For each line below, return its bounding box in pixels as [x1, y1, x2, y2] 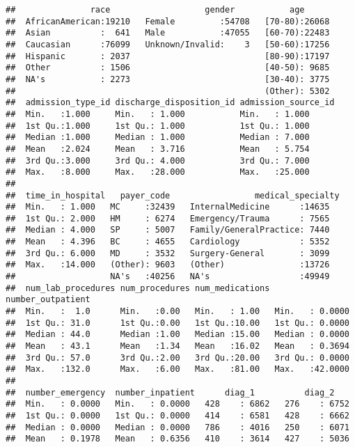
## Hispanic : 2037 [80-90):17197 [6, 51, 330, 61]
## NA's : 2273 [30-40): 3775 [6, 74, 330, 84]
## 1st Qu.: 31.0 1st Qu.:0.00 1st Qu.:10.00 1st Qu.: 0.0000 [6, 317, 349, 328]
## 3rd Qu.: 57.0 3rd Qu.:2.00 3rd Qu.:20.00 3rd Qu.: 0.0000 [6, 352, 349, 363]
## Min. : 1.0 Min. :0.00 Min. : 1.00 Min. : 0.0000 [6, 306, 349, 317]
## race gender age [6, 5, 305, 15]
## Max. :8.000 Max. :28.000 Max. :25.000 [6, 167, 310, 178]
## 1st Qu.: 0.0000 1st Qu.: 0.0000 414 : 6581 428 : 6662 [6, 410, 349, 421]
